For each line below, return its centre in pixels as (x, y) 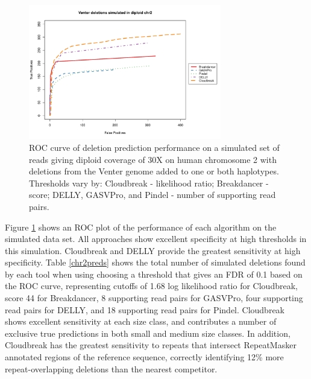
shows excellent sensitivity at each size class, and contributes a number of (141, 321)
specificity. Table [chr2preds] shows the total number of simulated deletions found (155, 262)
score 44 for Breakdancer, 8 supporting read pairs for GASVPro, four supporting (154, 298)
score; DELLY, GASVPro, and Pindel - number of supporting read (152, 195)
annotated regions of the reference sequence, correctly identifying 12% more (144, 357)
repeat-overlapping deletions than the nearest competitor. (111, 368)
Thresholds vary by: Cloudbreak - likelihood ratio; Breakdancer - (149, 183)
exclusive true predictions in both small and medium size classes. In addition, (148, 333)
